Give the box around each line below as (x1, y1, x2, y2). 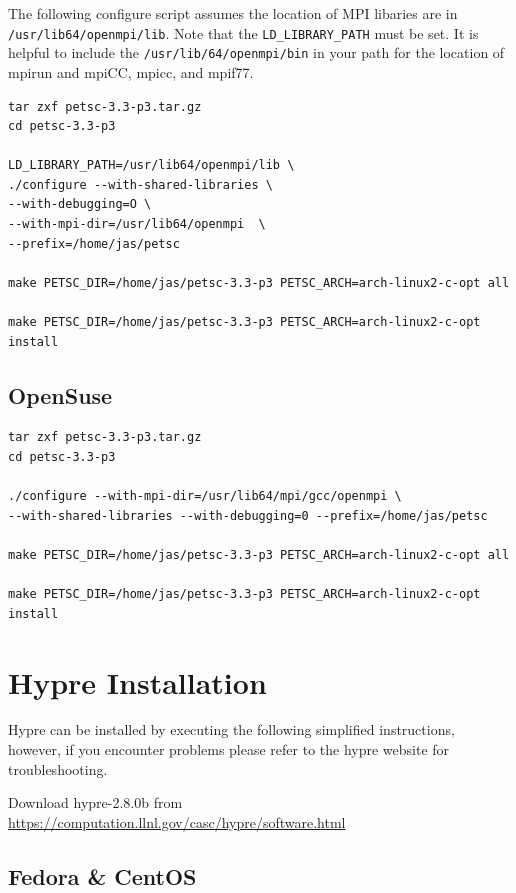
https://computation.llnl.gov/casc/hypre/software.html (8, 811, 346, 832)
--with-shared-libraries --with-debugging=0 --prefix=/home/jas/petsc (8, 508, 488, 523)
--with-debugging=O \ (8, 197, 152, 212)
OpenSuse (8, 379, 113, 410)
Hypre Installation (8, 661, 267, 702)
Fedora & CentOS (8, 860, 197, 891)
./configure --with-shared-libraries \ (8, 177, 273, 192)
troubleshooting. (8, 758, 108, 779)
